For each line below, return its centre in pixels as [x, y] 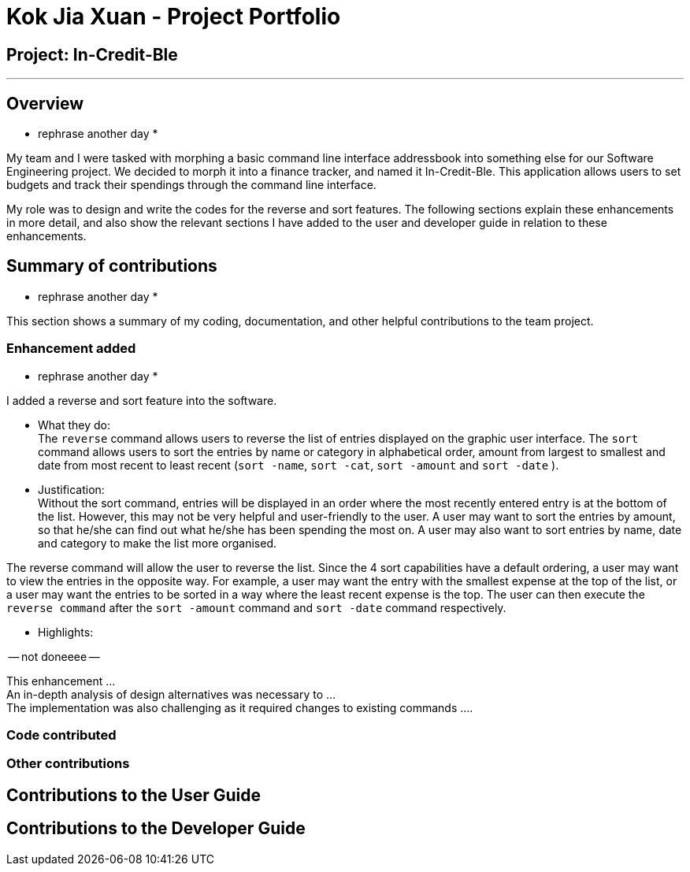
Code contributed [61, 735]
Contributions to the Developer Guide [156, 829]
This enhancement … [61, 681]
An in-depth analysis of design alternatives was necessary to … [171, 694]
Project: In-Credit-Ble [92, 54]
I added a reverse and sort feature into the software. [142, 400]
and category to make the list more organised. [158, 543]
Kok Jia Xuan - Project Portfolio [174, 17]
